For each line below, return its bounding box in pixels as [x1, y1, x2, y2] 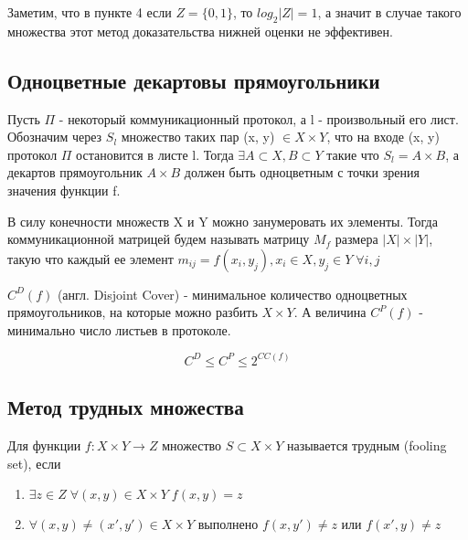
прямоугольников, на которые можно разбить [7, 302, 258, 322]
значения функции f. [7, 180, 121, 199]
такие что [326, 144, 379, 164]
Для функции [7, 436, 81, 455]
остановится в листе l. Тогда [76, 144, 234, 164]
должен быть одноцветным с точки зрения [184, 163, 420, 182]
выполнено [197, 514, 259, 534]
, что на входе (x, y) [326, 127, 440, 146]
